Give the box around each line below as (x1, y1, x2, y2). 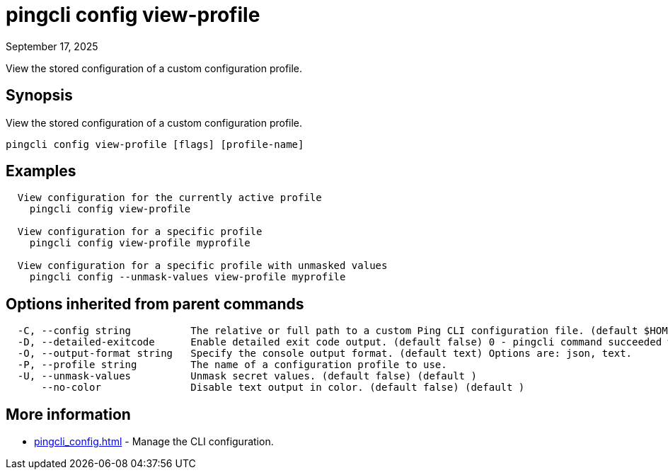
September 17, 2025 (6, 40, 98, 52)
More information (6, 405, 131, 423)
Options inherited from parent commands (6, 294, 304, 313)
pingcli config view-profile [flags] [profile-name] (6, 138, 304, 150)
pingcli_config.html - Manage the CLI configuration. (34, 435, 274, 448)
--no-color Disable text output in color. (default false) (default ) (41, 382, 525, 394)
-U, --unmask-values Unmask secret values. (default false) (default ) (17, 370, 477, 382)
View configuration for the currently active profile (17, 192, 322, 204)
